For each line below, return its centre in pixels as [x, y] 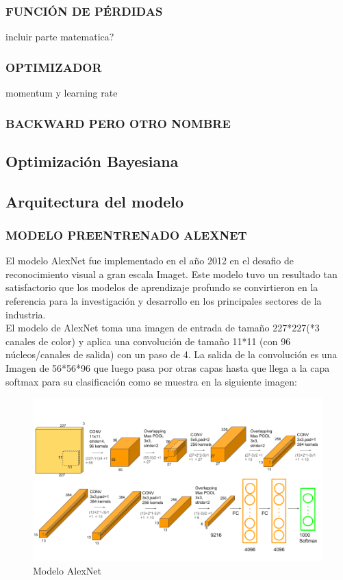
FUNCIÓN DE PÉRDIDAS [84, 11]
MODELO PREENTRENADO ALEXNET [126, 235]
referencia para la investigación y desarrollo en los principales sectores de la [164, 301]
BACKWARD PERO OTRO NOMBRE [118, 123]
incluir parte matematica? [60, 37]
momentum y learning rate [62, 93]
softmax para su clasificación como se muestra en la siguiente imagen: [151, 381]
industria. [26, 314]
